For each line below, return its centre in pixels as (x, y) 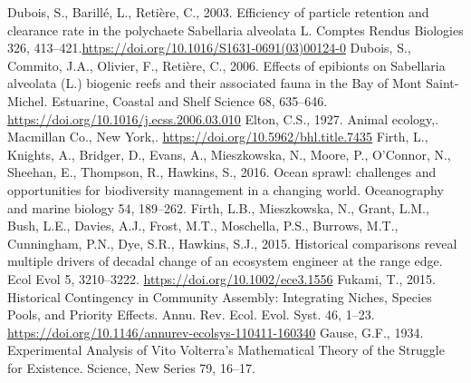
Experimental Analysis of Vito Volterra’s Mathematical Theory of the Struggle (226, 350)
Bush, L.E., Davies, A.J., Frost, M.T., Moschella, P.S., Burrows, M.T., (203, 226)
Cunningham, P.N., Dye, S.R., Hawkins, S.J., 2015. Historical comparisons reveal (232, 243)
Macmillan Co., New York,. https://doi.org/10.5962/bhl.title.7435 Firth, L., (218, 137)
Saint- (442, 83)
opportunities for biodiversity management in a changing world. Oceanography (226, 189)
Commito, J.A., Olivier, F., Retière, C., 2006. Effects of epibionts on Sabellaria (226, 65)
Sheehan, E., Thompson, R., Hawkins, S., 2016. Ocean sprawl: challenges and (222, 172)
